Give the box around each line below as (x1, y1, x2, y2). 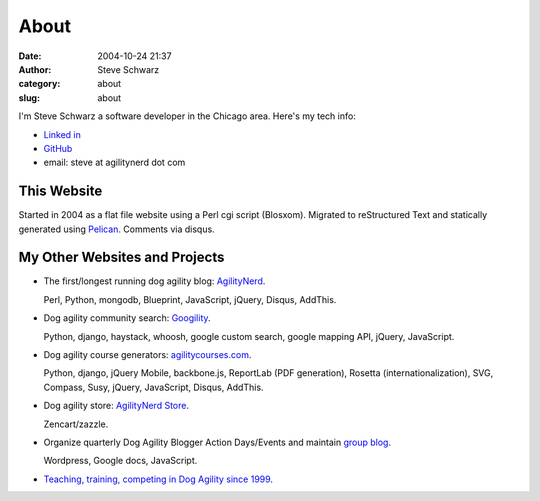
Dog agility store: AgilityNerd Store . (43, 400, 190, 412)
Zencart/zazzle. (43, 418, 109, 430)
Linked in (43, 128, 82, 140)
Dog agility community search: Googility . (43, 312, 211, 324)
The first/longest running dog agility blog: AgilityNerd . (43, 275, 266, 287)
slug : (18, 91, 40, 104)
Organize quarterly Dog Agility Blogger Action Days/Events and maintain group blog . (43, 436, 392, 448)
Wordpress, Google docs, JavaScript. (43, 455, 198, 467)
